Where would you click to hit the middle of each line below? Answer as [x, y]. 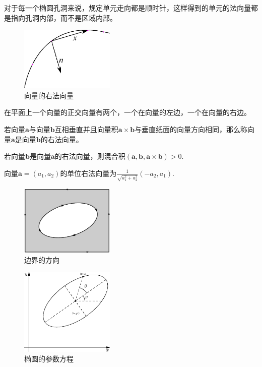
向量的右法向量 [49, 95]
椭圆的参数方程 [49, 359]
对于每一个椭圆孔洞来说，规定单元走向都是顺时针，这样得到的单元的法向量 [127, 8]
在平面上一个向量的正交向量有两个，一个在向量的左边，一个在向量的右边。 [127, 112]
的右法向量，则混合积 [90, 156]
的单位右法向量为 [88, 173]
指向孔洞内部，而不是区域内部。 [64, 17]
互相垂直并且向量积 [86, 129]
